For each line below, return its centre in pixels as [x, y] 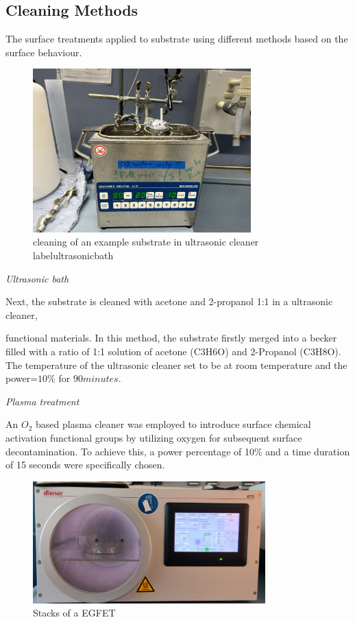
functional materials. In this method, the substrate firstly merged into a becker [171, 338]
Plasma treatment [42, 401]
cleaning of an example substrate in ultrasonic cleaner [146, 242]
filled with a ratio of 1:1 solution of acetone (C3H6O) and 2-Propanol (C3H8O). [173, 351]
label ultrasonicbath [73, 255]
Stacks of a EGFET [74, 613]
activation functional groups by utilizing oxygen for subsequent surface [154, 438]
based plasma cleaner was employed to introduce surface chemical [173, 424]
